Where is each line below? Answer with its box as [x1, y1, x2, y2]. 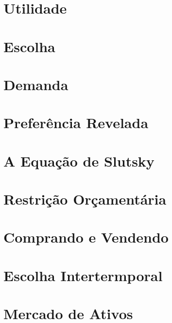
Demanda [3, 74, 69, 94]
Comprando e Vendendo [3, 227, 169, 247]
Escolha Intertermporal [3, 265, 163, 285]
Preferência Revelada [3, 113, 149, 133]
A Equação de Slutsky [3, 151, 155, 171]
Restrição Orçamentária [3, 189, 167, 209]
